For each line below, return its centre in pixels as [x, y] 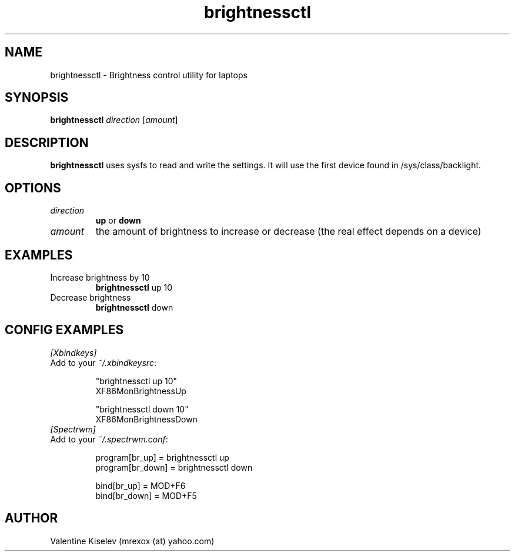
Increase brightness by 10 [100, 277]
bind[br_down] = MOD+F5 [146, 495]
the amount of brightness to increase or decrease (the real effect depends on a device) [288, 232]
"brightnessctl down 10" [142, 409]
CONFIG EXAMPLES [64, 330]
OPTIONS [33, 188]
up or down [118, 221]
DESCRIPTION [47, 142]
